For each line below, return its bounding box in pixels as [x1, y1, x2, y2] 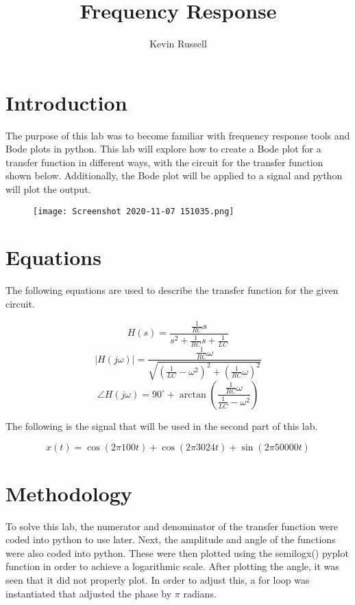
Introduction [5, 88, 127, 116]
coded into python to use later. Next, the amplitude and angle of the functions [5, 532, 336, 547]
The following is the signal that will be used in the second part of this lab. [5, 418, 318, 433]
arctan [179, 389, 206, 400]
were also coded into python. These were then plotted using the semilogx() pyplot [5, 545, 349, 560]
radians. [183, 586, 217, 600]
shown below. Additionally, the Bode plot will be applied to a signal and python [5, 168, 343, 183]
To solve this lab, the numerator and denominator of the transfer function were [5, 518, 339, 533]
